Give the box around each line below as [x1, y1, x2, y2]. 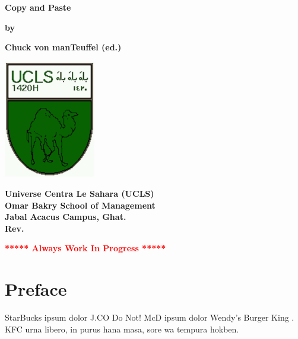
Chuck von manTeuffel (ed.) [5, 41, 122, 53]
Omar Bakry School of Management [5, 199, 156, 211]
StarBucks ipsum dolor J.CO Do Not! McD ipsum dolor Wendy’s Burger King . [5, 311, 294, 324]
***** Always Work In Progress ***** [5, 242, 166, 254]
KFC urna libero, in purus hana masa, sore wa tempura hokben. [5, 322, 239, 335]
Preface [5, 277, 67, 301]
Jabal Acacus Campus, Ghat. [5, 210, 126, 223]
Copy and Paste [5, 1, 71, 13]
